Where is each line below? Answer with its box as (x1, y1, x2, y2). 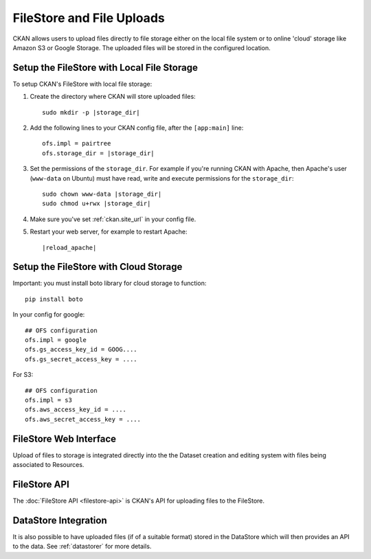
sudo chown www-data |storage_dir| (42, 190, 162, 198)
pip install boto (25, 295, 83, 303)
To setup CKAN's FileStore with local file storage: (12, 80, 153, 88)
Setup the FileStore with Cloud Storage (12, 261, 183, 273)
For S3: (12, 371, 34, 379)
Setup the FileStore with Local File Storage (12, 62, 199, 73)
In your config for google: (12, 310, 85, 319)
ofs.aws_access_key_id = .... (25, 406, 127, 413)
